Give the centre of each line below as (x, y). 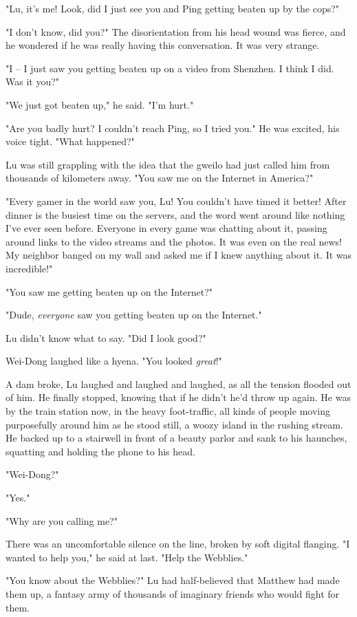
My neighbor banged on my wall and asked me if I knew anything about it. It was (179, 255)
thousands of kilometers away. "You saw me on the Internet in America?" (160, 178)
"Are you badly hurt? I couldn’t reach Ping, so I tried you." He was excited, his (173, 128)
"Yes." (18, 498)
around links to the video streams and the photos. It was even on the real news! (174, 241)
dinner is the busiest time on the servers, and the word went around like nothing (175, 214)
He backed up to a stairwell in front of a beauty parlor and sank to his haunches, (176, 438)
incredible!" (29, 268)
